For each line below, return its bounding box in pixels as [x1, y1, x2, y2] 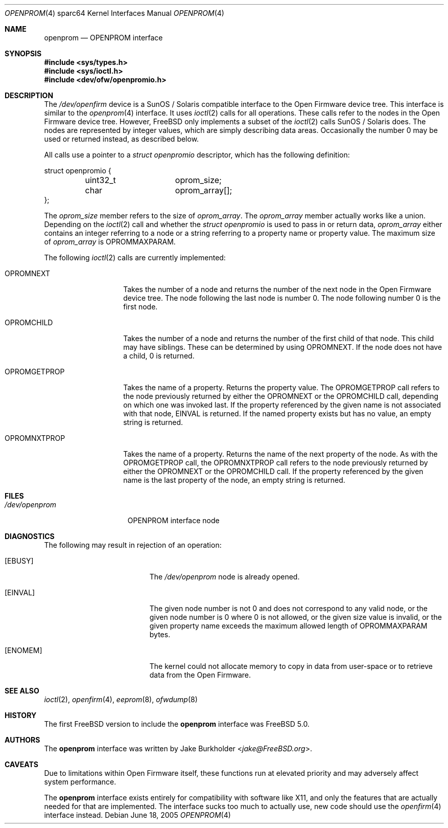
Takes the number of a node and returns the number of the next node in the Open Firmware [123, 285, 432, 294]
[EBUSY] [5, 556, 34, 565]
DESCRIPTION [5, 91, 54, 100]
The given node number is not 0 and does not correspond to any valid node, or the [149, 604, 428, 613]
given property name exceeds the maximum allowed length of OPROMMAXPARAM [149, 621, 428, 630]
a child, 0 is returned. [123, 351, 195, 360]
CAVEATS [5, 760, 38, 769]
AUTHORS [5, 735, 40, 744]
